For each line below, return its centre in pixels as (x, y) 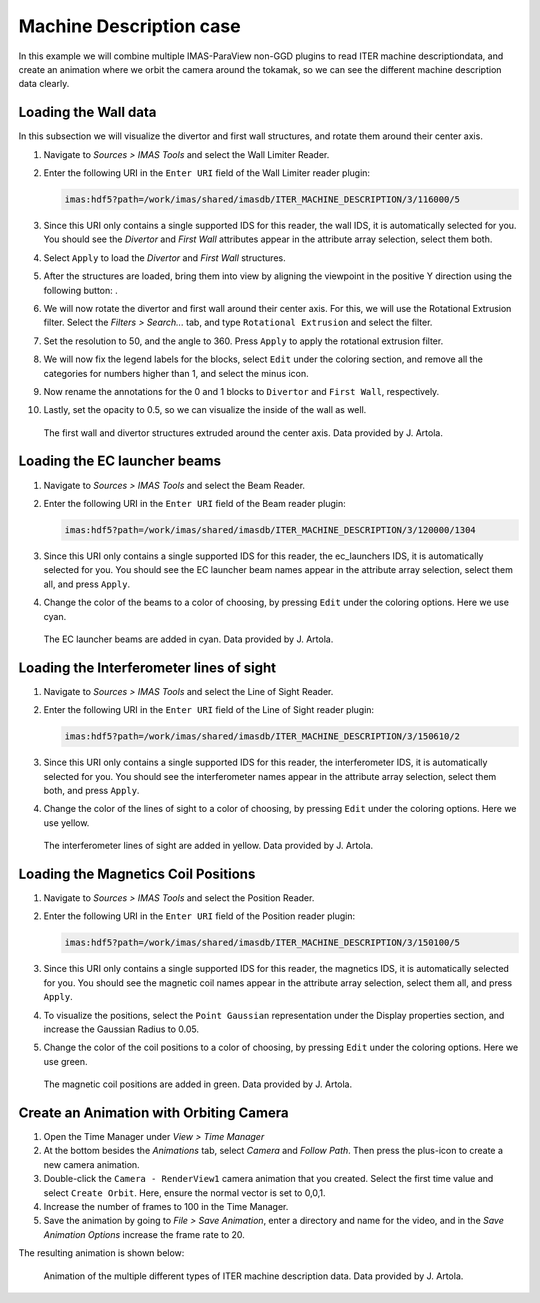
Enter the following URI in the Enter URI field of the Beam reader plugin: (194, 503)
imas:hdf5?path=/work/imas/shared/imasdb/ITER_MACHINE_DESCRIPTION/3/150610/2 (262, 736)
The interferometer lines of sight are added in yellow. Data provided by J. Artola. (208, 846)
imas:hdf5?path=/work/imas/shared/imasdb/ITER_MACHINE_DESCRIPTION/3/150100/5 (262, 943)
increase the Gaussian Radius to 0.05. (121, 1029)
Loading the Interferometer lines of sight (147, 667)
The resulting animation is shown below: (101, 1253)
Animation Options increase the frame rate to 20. (144, 1234)
